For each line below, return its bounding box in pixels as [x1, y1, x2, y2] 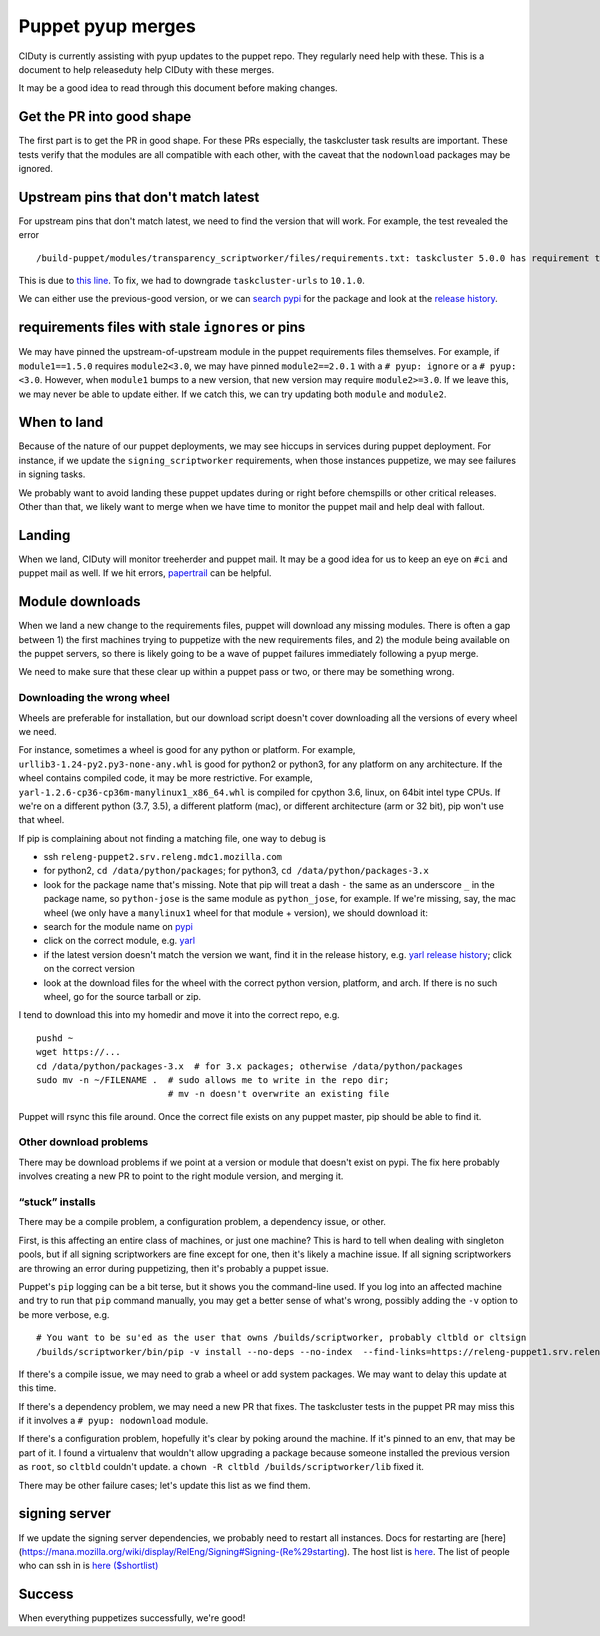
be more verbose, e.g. [18, 1308, 110, 1320]
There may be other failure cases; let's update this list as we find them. [18, 1479, 311, 1491]
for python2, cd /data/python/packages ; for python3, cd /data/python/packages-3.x [43, 865, 429, 877]
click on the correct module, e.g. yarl [43, 935, 195, 947]
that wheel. [18, 814, 65, 826]
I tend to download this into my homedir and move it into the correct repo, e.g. [18, 1009, 340, 1021]
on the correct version [43, 963, 135, 975]
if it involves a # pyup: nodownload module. [18, 1415, 209, 1427]
